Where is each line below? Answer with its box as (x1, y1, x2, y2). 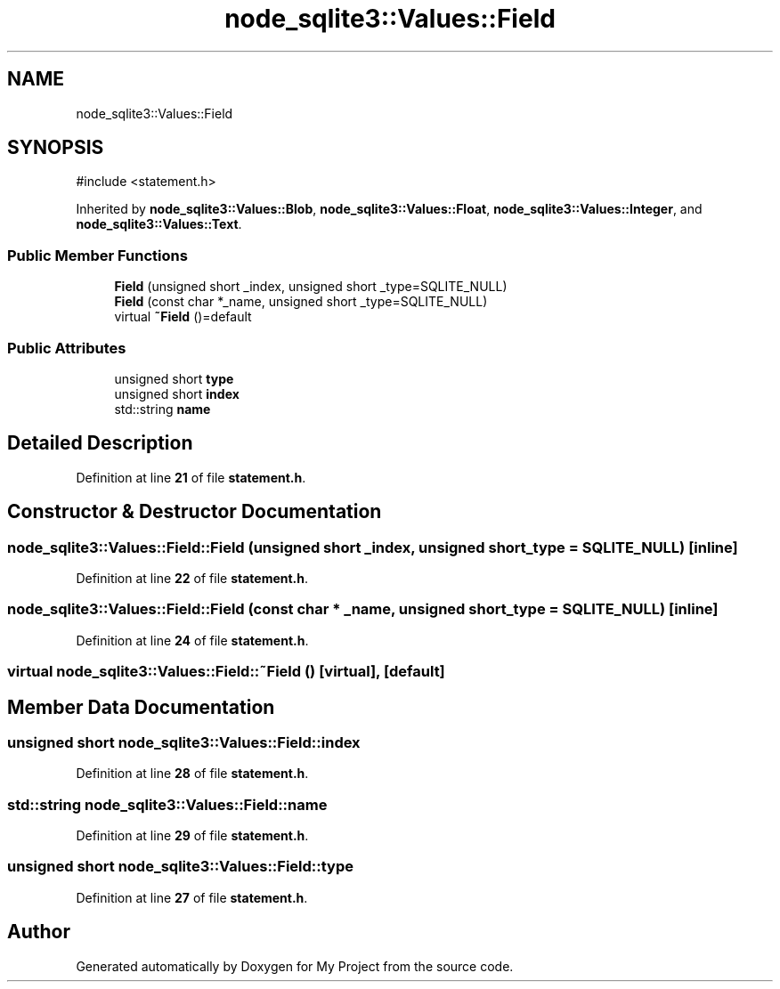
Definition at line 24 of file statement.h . (76, 632, 309, 648)
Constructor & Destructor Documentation (7, 500, 382, 523)
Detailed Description (7, 432, 193, 455)
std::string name (114, 401, 211, 417)
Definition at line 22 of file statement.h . (76, 571, 309, 586)
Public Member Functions (7, 246, 188, 264)
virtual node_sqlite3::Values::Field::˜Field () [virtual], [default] (7, 662, 445, 681)
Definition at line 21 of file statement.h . (76, 469, 306, 485)
